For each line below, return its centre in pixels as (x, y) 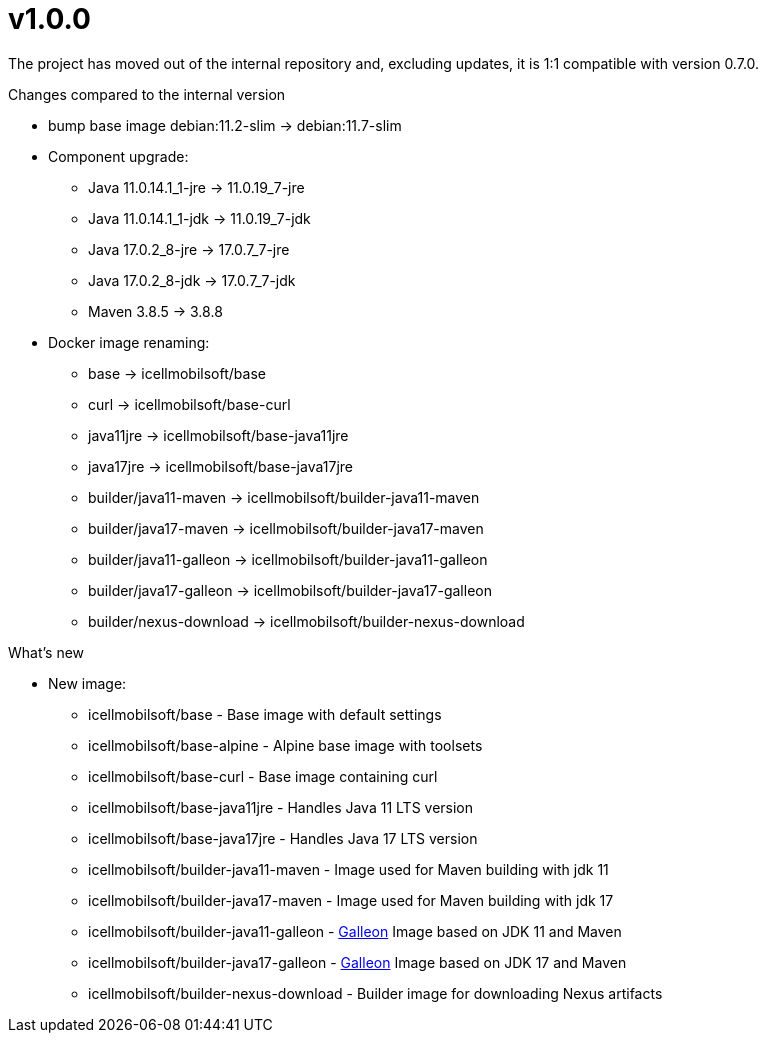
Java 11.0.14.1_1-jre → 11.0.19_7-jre (196, 187)
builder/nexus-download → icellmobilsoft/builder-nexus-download (306, 621)
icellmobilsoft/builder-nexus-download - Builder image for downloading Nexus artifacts (375, 993)
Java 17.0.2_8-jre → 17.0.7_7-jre (189, 249)
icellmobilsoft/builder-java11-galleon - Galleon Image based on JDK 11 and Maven (355, 931)
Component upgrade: (118, 156)
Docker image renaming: (129, 342)
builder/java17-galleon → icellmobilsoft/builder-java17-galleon (290, 590)
